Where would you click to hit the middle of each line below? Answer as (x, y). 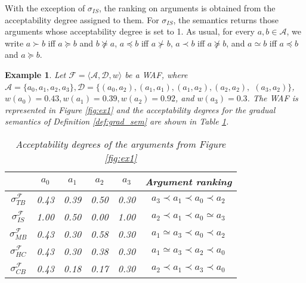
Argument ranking (188, 181)
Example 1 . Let (35, 74)
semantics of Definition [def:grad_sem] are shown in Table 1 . (117, 121)
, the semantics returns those (226, 19)
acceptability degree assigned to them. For (82, 19)
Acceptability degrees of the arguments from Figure (121, 144)
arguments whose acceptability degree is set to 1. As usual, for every (130, 31)
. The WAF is (273, 98)
